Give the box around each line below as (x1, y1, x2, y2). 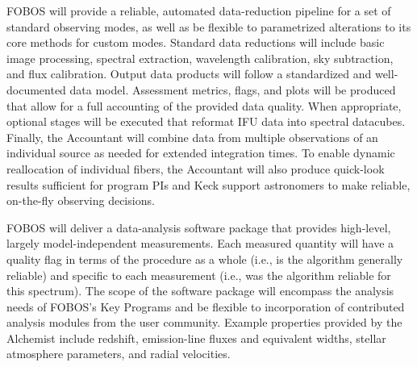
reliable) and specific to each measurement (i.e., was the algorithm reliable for (6, 266, 391, 283)
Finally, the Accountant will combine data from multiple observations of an (6, 128, 378, 145)
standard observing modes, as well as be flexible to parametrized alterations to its (6, 18, 411, 35)
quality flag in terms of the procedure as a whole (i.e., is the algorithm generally (6, 250, 403, 267)
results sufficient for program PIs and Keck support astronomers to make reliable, (6, 176, 411, 193)
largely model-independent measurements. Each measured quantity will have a (6, 235, 394, 252)
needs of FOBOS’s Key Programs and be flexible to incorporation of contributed (6, 298, 405, 315)
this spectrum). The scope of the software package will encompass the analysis (6, 282, 394, 299)
